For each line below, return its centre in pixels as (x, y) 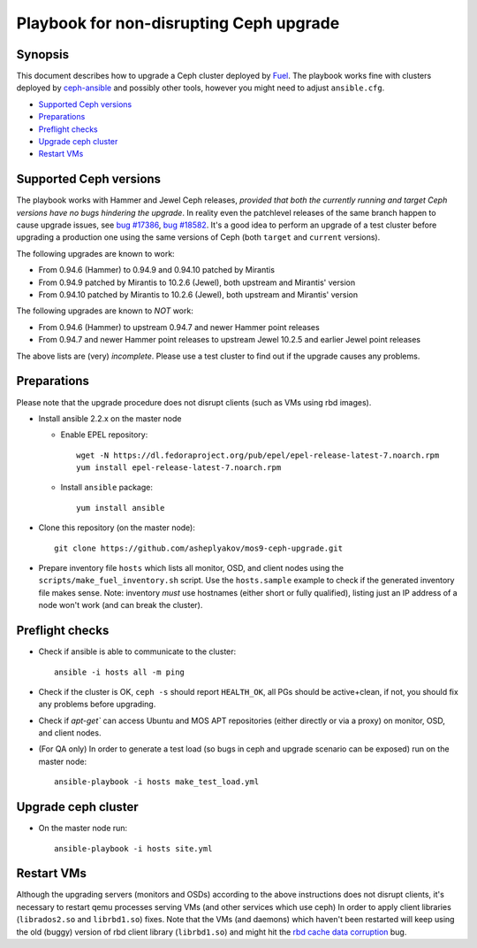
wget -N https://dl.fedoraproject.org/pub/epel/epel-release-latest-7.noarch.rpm (258, 455)
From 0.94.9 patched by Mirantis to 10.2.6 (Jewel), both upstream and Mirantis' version (197, 282)
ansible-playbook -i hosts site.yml (133, 848)
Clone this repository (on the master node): (117, 528)
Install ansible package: (107, 488)
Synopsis (43, 54)
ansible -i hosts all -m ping (120, 672)
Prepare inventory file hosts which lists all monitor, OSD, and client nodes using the (191, 568)
